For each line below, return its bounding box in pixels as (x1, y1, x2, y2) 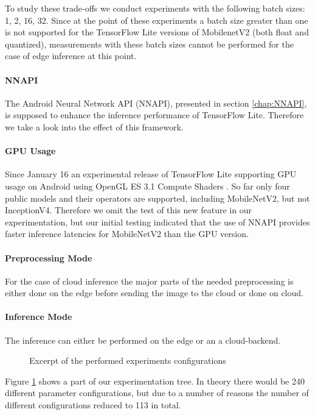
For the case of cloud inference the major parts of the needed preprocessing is (5, 274, 294, 287)
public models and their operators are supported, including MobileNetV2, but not (5, 191, 310, 204)
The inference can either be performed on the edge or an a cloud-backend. (5, 333, 281, 346)
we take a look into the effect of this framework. (5, 120, 184, 133)
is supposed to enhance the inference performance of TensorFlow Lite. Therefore (5, 108, 304, 121)
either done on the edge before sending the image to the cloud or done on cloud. (5, 286, 303, 299)
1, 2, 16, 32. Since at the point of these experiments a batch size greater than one (5, 13, 308, 26)
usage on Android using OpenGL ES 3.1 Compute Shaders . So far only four (5, 179, 290, 192)
